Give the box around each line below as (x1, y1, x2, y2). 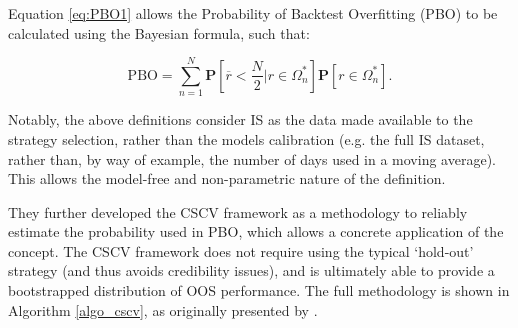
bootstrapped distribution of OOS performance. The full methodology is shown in (8, 280, 510, 301)
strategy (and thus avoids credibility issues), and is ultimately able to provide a (8, 260, 495, 281)
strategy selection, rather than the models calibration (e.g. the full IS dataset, (8, 128, 485, 149)
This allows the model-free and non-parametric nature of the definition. (8, 168, 446, 189)
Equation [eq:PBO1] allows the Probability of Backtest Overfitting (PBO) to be (8, 3, 498, 23)
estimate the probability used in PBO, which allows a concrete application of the (8, 221, 504, 242)
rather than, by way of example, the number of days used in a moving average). (8, 148, 496, 169)
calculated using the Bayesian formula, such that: (8, 22, 310, 43)
